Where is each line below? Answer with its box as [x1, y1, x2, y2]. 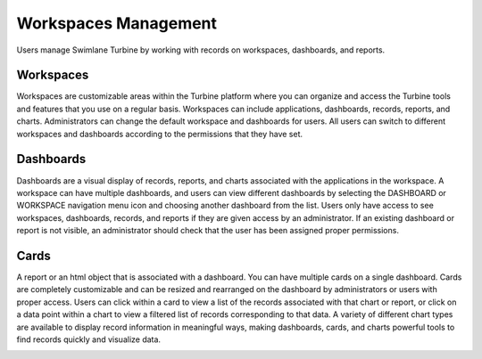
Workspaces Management [16, 13, 218, 33]
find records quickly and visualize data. [16, 334, 161, 345]
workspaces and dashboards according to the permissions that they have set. [16, 128, 303, 139]
